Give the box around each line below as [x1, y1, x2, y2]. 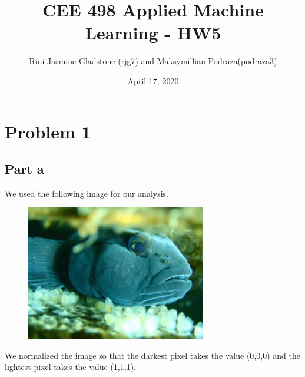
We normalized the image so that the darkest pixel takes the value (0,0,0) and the [5, 349, 300, 361]
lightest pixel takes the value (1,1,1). [5, 361, 136, 373]
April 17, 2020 [127, 74, 179, 87]
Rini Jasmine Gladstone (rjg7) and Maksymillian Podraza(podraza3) [29, 55, 277, 67]
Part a [5, 160, 44, 178]
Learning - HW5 [85, 21, 221, 45]
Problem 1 [5, 119, 91, 143]
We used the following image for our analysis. [5, 187, 168, 199]
